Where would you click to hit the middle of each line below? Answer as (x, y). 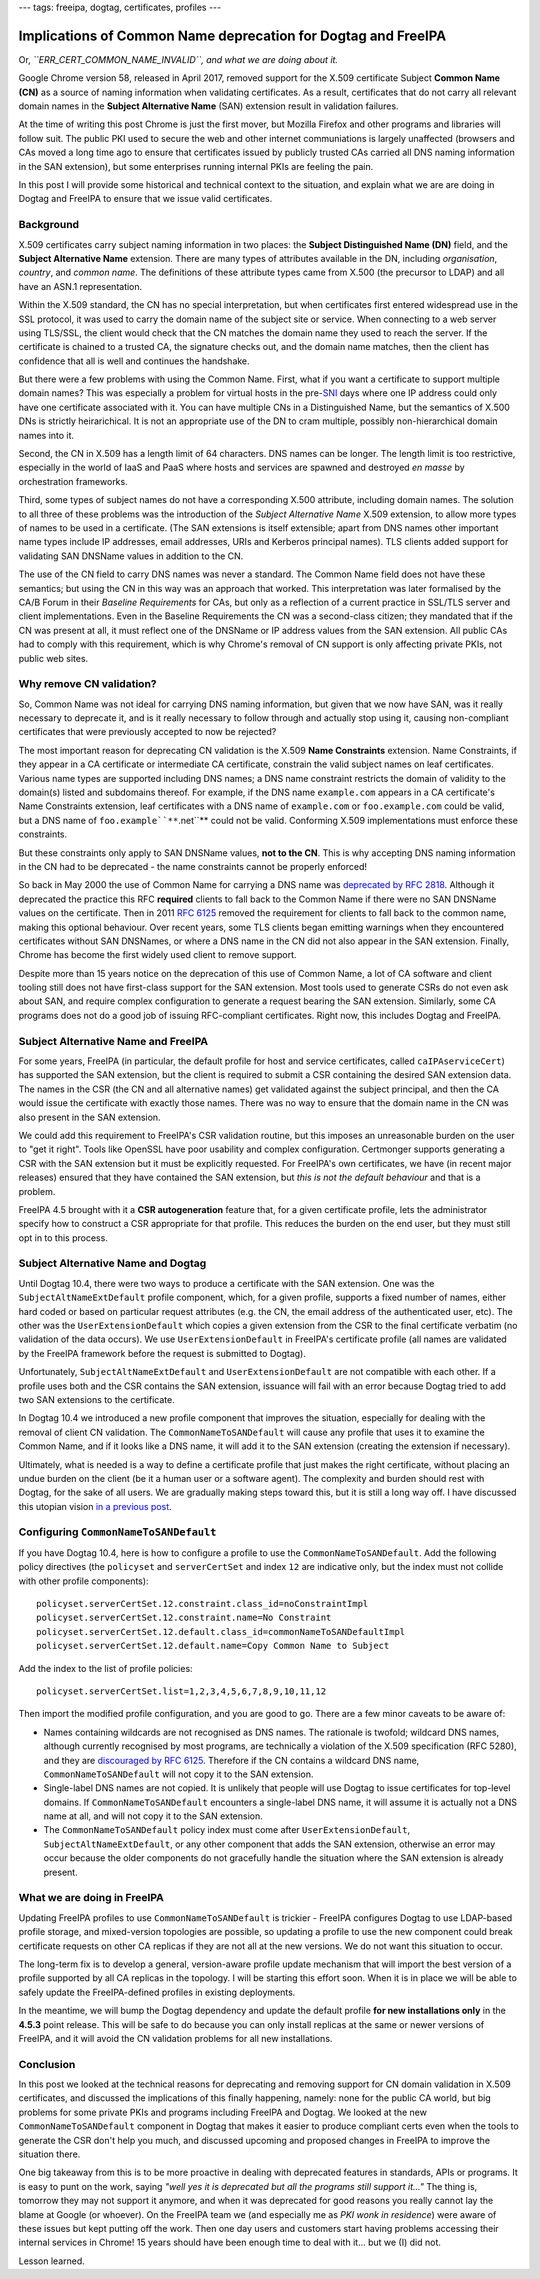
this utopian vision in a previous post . (95, 1506)
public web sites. (53, 658)
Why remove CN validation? (87, 684)
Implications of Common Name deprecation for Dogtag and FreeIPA (232, 35)
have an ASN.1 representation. (80, 286)
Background (49, 225)
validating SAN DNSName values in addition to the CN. (131, 556)
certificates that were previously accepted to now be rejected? (147, 732)
